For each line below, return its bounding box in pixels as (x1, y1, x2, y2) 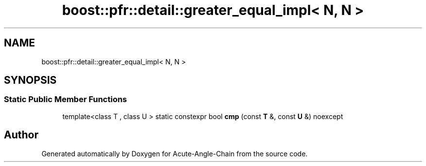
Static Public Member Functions (4, 94, 127, 105)
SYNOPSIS (4, 74, 57, 87)
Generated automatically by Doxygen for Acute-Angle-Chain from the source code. (41, 149, 308, 158)
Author (4, 129, 38, 141)
